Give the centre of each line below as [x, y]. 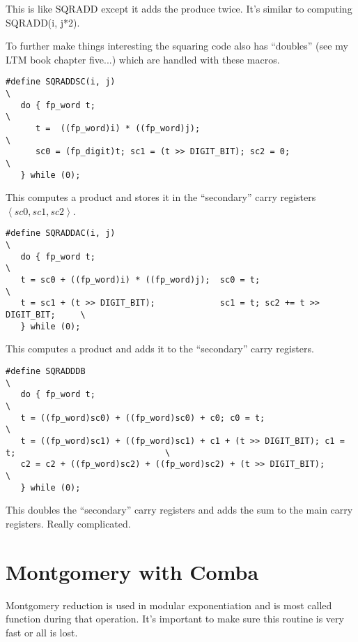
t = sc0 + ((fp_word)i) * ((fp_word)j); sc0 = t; [140, 280]
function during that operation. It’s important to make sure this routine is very [175, 619]
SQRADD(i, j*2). [43, 22]
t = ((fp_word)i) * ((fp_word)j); [118, 128]
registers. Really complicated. [68, 523]
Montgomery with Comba [132, 571]
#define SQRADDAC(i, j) [61, 233]
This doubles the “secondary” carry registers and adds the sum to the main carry [179, 510]
